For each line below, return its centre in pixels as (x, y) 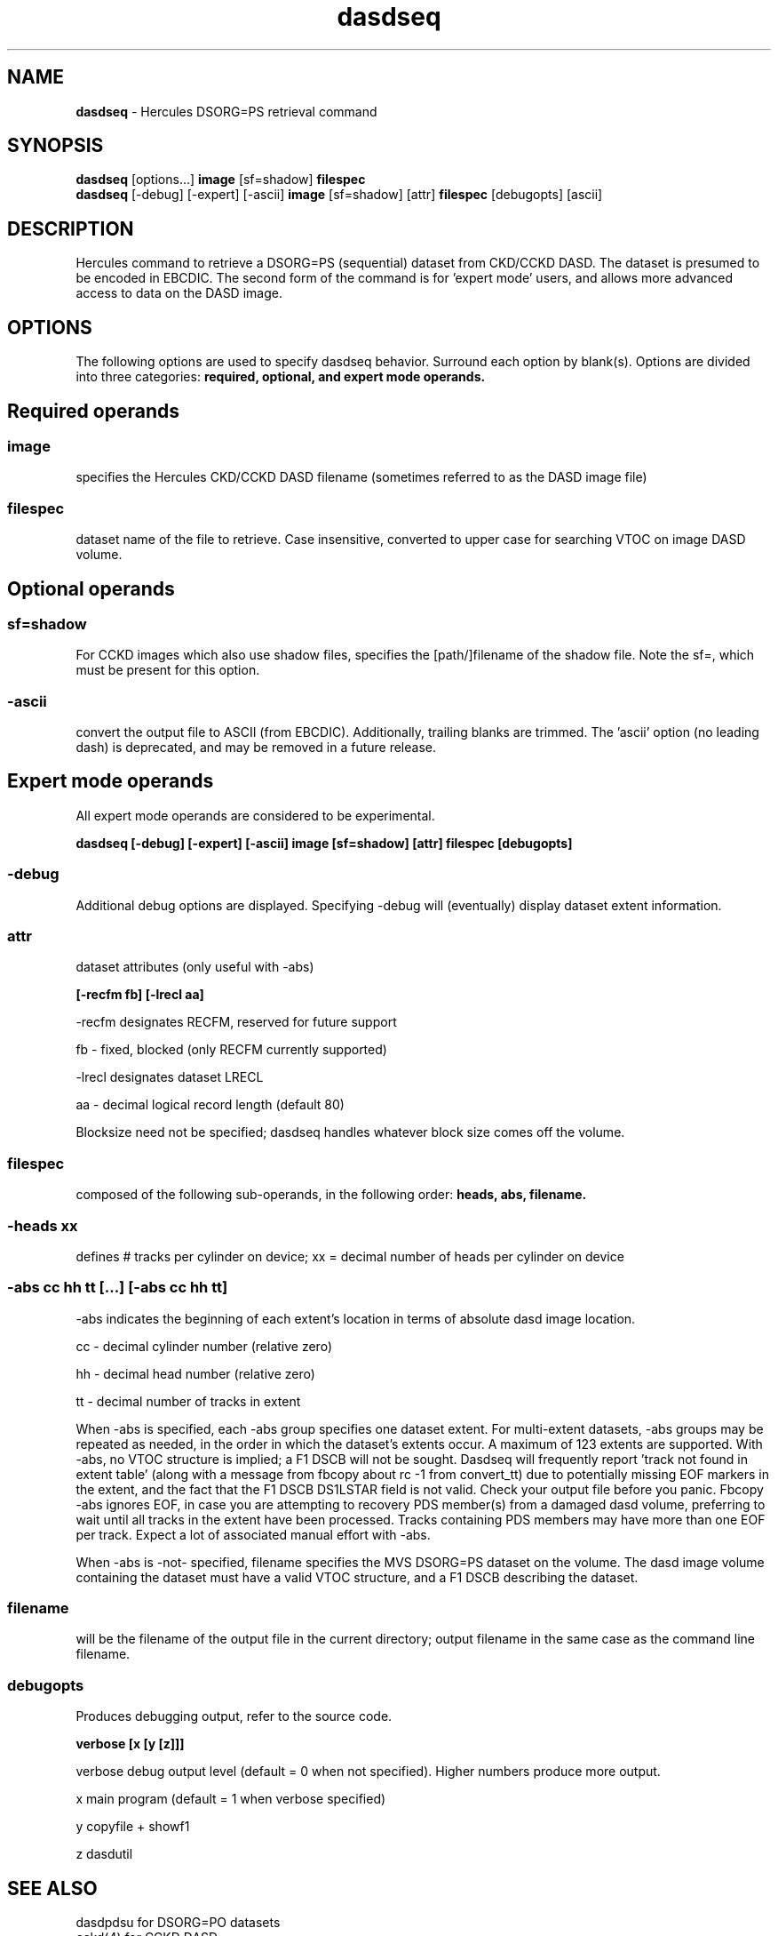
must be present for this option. (168, 670)
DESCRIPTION (71, 228)
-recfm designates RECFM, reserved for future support (236, 1022)
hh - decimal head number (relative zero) (195, 1373)
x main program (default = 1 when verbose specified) (231, 1799)
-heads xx (43, 1225)
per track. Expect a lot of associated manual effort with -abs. (253, 1534)
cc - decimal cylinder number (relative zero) (204, 1346)
